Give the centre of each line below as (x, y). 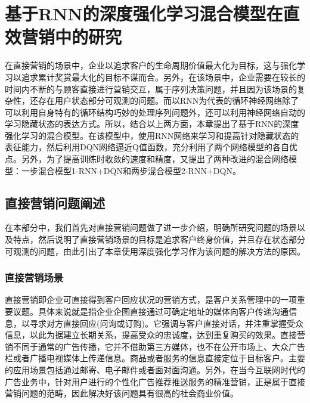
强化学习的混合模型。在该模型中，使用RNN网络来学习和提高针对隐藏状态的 (152, 135)
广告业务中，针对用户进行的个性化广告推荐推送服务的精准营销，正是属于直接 (155, 381)
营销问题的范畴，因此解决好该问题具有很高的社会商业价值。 (122, 393)
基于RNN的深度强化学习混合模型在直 (152, 13)
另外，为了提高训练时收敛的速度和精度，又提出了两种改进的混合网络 (155, 159)
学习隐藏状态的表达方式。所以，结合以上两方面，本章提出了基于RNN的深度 (152, 124)
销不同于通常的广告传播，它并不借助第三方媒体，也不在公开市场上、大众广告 (155, 346)
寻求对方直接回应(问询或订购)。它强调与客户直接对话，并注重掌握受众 (166, 323)
